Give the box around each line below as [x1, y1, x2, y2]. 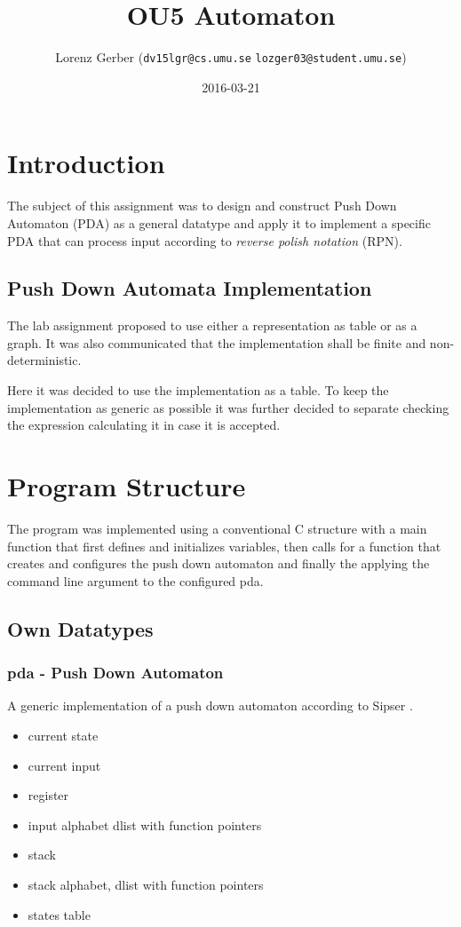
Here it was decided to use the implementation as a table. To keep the [7, 381, 389, 400]
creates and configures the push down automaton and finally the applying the [7, 554, 430, 573]
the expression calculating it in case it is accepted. [7, 416, 281, 434]
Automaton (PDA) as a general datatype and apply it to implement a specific [7, 213, 431, 232]
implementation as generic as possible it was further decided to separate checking [7, 398, 449, 416]
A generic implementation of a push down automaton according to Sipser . [7, 696, 413, 715]
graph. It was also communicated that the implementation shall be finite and [7, 333, 426, 352]
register [28, 786, 69, 804]
